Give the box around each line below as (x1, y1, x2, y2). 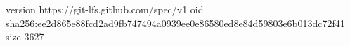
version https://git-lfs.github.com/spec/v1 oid (6, 2, 204, 16)
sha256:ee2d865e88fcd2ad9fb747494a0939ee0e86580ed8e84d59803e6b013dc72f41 (6, 15, 345, 30)
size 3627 (6, 29, 44, 44)
